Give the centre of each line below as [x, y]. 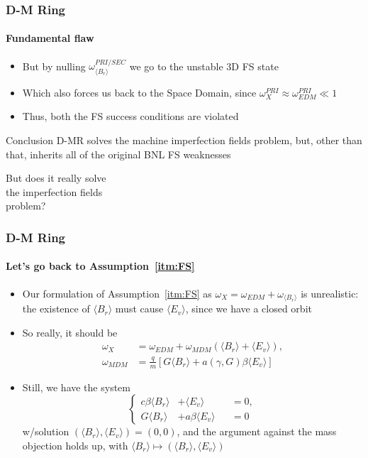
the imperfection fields [54, 191]
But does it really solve [56, 178]
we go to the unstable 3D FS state [204, 66]
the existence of [56, 309]
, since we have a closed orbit [249, 309]
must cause [139, 309]
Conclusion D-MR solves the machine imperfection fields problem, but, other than [184, 140]
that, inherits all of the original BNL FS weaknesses [118, 154]
